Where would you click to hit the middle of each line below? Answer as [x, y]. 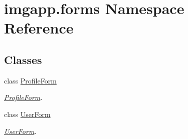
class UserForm [27, 114]
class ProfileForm [30, 80]
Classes [23, 59]
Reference [39, 28]
